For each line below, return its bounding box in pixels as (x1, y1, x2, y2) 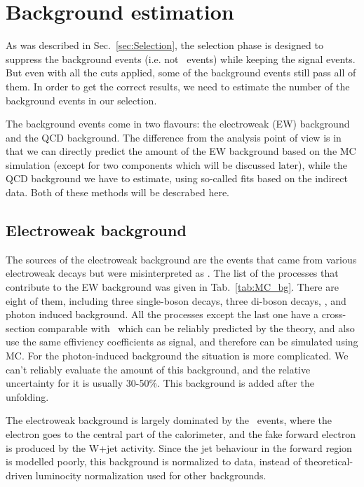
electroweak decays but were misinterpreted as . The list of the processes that (6, 266, 339, 280)
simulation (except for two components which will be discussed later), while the (6, 157, 347, 172)
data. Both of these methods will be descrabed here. (6, 185, 229, 200)
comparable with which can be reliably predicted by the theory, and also (38, 320, 355, 335)
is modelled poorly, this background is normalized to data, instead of (6, 454, 302, 469)
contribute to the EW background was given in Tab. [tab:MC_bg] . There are (6, 280, 339, 294)
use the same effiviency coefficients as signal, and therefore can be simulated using (6, 334, 358, 349)
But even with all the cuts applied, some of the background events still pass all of (6, 65, 356, 80)
